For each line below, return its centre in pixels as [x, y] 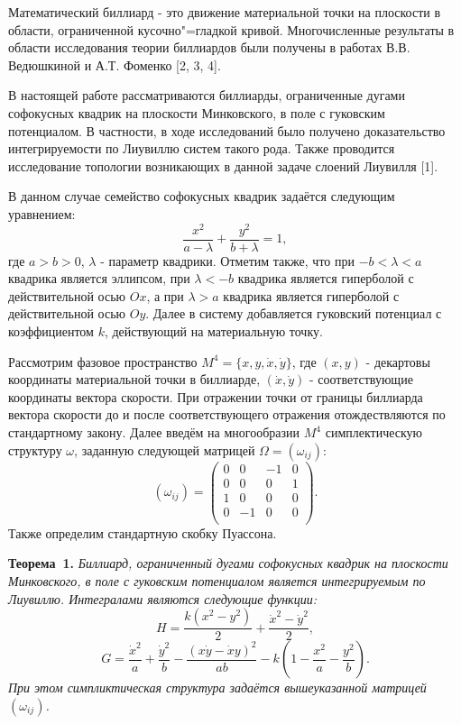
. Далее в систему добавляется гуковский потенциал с [294, 313]
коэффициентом [51, 331]
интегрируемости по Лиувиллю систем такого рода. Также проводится [202, 148]
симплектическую [374, 432]
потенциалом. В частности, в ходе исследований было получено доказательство [227, 130]
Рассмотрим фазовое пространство [103, 361]
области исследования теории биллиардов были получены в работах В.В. [209, 47]
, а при [165, 295]
